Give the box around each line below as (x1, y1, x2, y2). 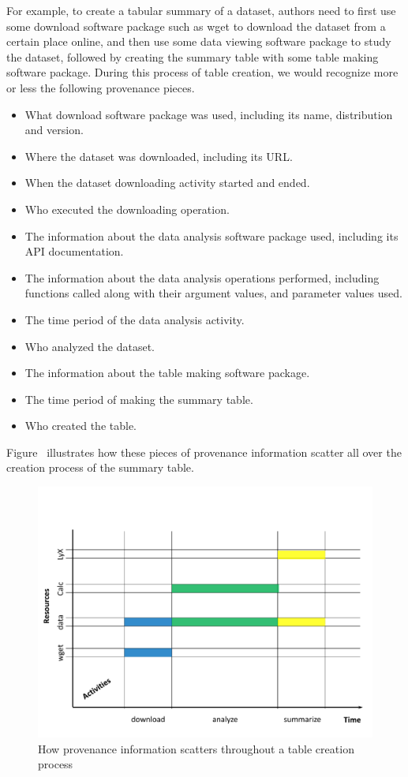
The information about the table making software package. (24, 364, 310, 381)
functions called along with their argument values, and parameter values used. (24, 285, 402, 301)
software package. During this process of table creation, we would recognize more (6, 64, 399, 80)
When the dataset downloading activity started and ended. (24, 174, 310, 191)
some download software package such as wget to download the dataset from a (6, 17, 386, 34)
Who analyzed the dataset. (24, 338, 155, 354)
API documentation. (24, 243, 124, 260)
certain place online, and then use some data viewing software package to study (6, 33, 391, 50)
